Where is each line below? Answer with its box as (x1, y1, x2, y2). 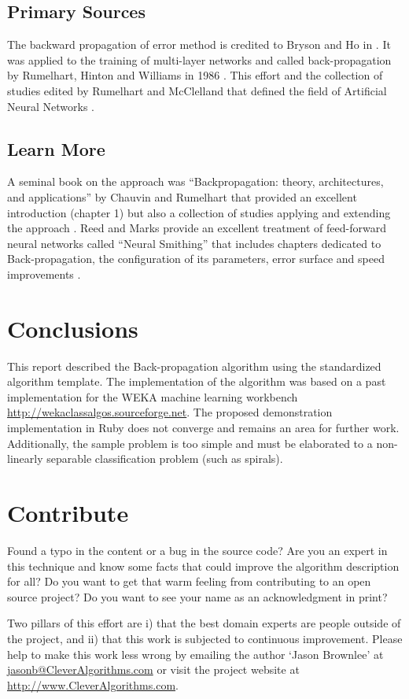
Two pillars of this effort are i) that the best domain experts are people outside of (7, 615, 401, 631)
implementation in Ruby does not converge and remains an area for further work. (7, 420, 400, 436)
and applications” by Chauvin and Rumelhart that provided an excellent (7, 188, 357, 205)
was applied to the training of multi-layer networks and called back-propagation (7, 51, 392, 68)
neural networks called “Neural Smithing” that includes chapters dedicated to (7, 235, 381, 251)
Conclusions (7, 312, 138, 344)
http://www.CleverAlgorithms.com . (7, 676, 179, 693)
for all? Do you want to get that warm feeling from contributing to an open (7, 573, 371, 590)
